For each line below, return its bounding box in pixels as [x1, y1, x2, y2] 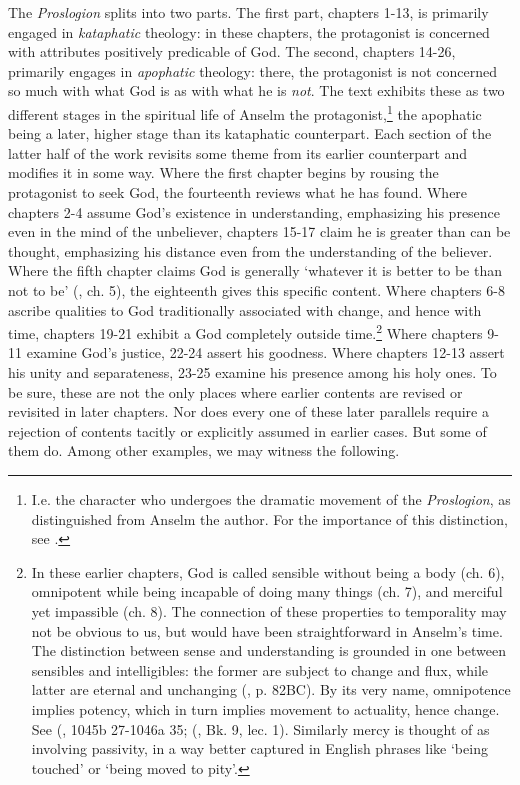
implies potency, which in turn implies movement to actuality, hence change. [31, 698, 500, 719]
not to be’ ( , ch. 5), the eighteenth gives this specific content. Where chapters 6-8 [8, 279, 505, 300]
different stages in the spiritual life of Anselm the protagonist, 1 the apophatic [8, 100, 482, 124]
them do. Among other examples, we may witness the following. [8, 440, 400, 461]
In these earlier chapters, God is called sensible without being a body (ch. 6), [31, 561, 505, 582]
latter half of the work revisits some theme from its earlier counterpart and [8, 142, 468, 163]
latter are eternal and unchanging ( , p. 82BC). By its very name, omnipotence [31, 679, 511, 700]
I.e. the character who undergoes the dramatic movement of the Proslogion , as [31, 488, 511, 509]
